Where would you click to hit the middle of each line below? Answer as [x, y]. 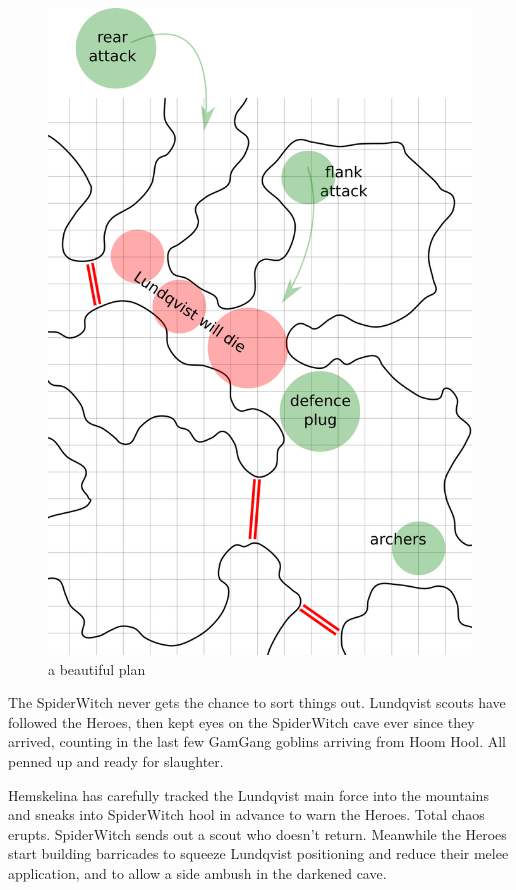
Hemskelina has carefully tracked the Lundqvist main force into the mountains [248, 794]
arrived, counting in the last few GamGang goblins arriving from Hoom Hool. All [257, 741]
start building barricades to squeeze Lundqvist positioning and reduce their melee [258, 853]
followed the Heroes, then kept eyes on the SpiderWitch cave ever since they [241, 721]
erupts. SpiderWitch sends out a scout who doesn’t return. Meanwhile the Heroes [257, 833]
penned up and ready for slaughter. [116, 761]
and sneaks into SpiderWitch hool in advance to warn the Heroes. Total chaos [246, 814]
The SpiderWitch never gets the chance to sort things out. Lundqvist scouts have [257, 702]
